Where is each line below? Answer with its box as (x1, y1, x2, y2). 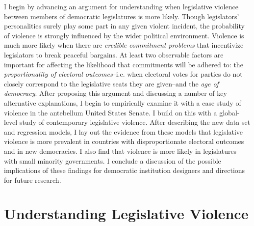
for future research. (4, 174, 61, 185)
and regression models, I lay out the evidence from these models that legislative (4, 126, 243, 137)
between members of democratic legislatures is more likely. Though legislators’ (4, 11, 239, 21)
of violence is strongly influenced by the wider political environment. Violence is (4, 30, 244, 40)
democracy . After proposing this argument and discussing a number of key (4, 88, 227, 98)
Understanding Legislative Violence (4, 203, 249, 224)
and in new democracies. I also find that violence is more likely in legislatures (4, 145, 237, 156)
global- (219, 107, 240, 117)
